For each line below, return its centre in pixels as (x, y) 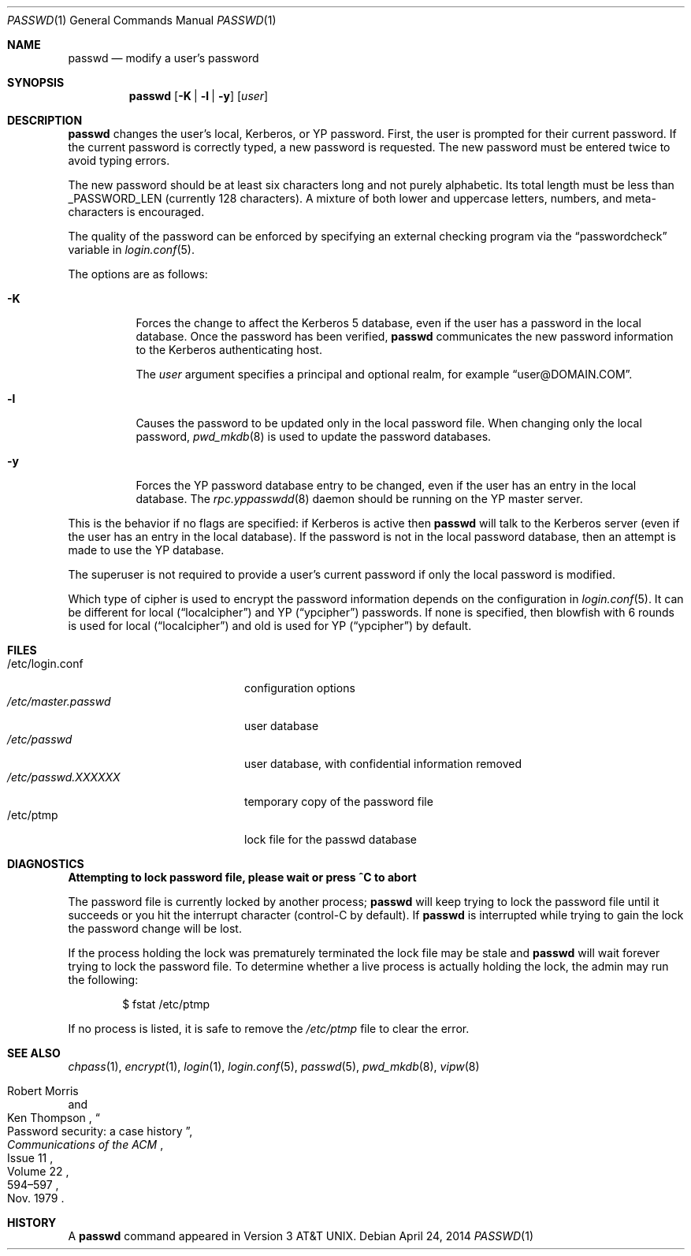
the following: (103, 980)
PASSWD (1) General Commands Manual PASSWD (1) (142, 20)
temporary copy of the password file (339, 801)
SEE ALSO (34, 1053)
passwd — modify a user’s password (163, 58)
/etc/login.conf (45, 663)
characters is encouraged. (136, 212)
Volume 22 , (38, 1171)
